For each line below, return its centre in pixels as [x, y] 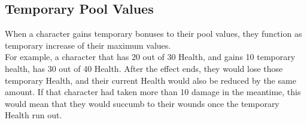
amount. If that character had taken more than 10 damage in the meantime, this [153, 92]
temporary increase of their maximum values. [88, 45]
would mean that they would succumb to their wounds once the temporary [142, 103]
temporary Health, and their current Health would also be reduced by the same [151, 80]
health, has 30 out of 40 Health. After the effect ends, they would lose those [144, 68]
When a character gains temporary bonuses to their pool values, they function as [153, 34]
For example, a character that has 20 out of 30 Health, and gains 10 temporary [150, 57]
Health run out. [34, 115]
